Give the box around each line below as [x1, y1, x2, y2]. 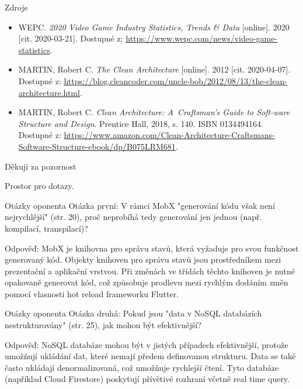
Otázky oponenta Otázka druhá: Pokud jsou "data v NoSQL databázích [5, 307, 262, 319]
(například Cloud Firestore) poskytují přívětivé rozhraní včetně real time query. [5, 373, 290, 385]
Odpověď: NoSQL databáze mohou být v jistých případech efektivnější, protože [5, 338, 288, 350]
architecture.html [18, 86, 80, 98]
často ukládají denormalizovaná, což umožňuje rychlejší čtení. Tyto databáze [5, 361, 279, 373]
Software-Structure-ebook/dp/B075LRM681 [18, 140, 176, 152]
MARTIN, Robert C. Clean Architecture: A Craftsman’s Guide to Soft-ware [18, 106, 290, 118]
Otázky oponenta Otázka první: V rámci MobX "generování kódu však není [5, 199, 275, 211]
